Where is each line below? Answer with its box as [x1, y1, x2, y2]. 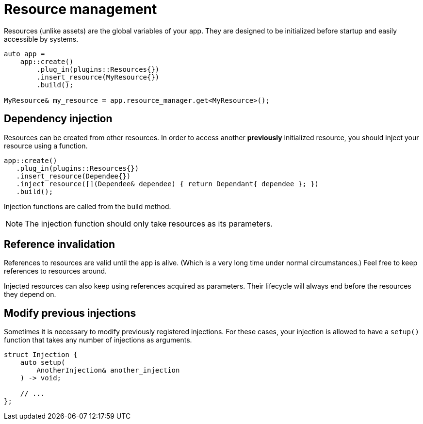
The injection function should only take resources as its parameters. [25, 218, 273, 228]
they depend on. [4, 290, 56, 299]
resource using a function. [4, 141, 88, 150]
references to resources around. [4, 267, 107, 276]
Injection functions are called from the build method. [4, 202, 171, 211]
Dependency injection [4, 113, 113, 125]
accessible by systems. [4, 34, 79, 43]
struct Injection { [4, 351, 78, 359]
